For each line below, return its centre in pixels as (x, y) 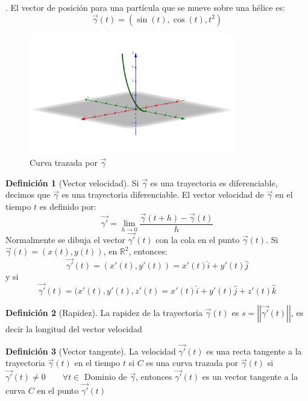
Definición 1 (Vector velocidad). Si (72, 182)
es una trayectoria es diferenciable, (214, 182)
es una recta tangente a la (254, 351)
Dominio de (105, 377)
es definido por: (68, 206)
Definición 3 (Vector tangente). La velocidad (91, 351)
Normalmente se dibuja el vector (65, 239)
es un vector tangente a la (250, 377)
